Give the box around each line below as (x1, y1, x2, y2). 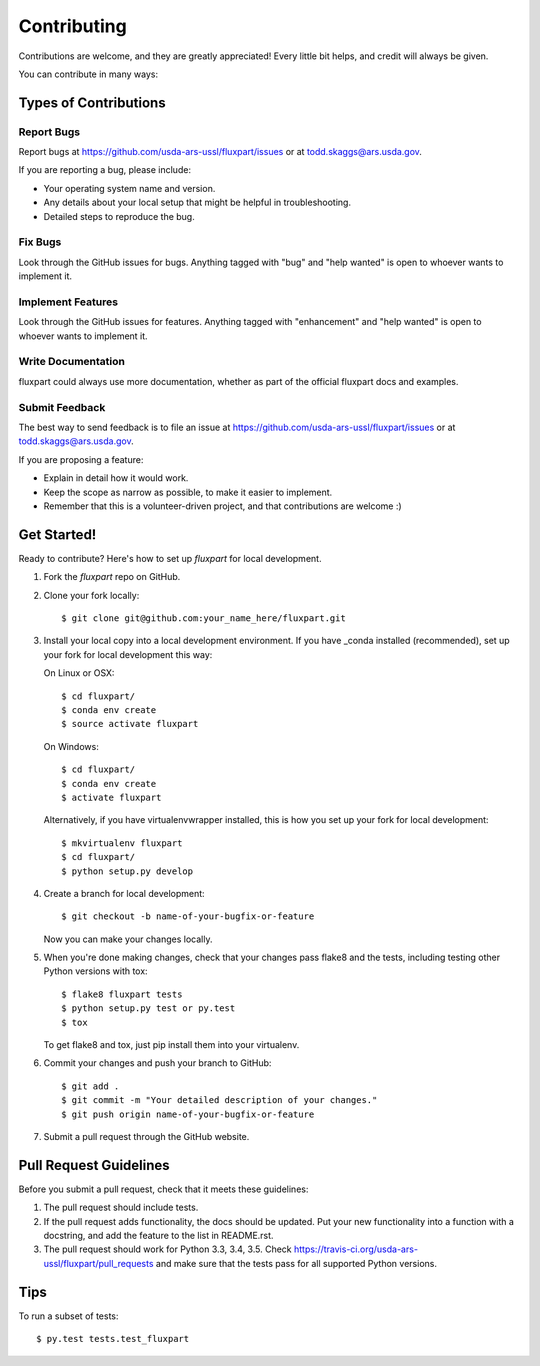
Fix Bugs (18, 235, 62, 249)
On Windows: (43, 740, 99, 752)
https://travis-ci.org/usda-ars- (293, 1243, 419, 1255)
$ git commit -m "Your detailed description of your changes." (61, 1095, 378, 1106)
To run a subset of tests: (18, 1310, 119, 1322)
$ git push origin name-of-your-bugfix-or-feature (61, 1108, 315, 1120)
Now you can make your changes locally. (43, 933, 213, 945)
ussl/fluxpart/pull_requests (43, 1257, 154, 1269)
